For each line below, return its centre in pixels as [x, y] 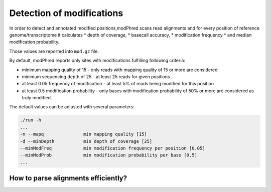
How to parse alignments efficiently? [68, 178]
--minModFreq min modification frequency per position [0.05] [112, 148]
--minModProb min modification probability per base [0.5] [109, 155]
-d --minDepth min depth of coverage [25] [86, 141]
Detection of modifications [66, 13]
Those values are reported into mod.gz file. [54, 51]
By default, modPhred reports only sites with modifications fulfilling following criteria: [97, 61]
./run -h [31, 120]
